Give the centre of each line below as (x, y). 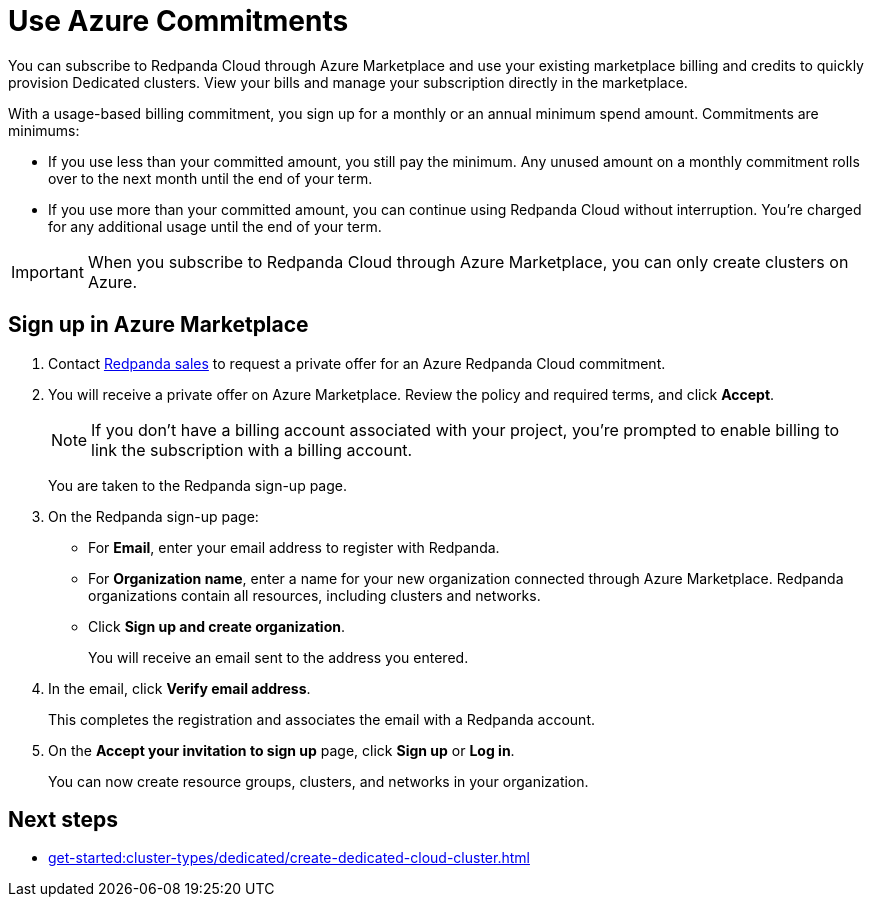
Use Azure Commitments (178, 21)
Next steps (63, 820)
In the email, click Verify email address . (179, 688)
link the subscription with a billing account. (252, 449)
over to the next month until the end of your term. (210, 178)
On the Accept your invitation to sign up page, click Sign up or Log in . (281, 750)
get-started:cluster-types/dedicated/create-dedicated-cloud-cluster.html (289, 858)
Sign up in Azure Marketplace (158, 325)
